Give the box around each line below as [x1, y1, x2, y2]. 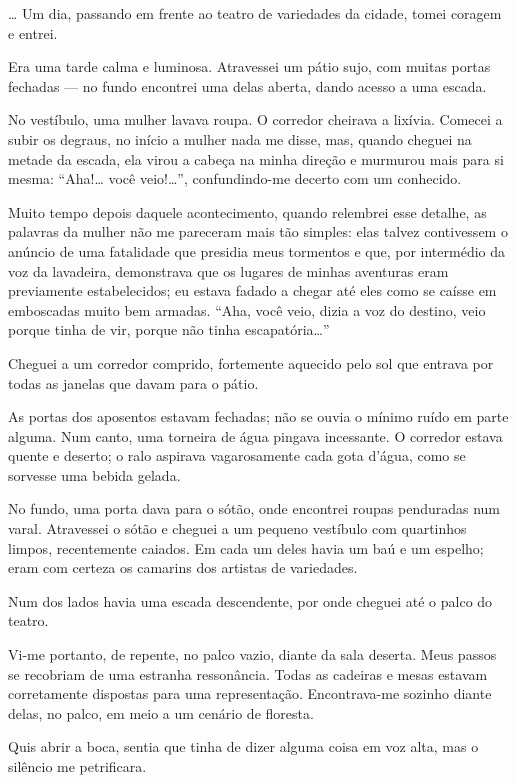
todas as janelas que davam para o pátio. [8, 372, 259, 393]
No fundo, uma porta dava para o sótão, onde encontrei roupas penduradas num [8, 498, 501, 519]
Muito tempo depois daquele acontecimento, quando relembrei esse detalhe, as [8, 201, 487, 222]
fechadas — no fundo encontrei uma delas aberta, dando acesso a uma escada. [8, 75, 487, 96]
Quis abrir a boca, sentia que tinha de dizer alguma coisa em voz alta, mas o [8, 736, 479, 757]
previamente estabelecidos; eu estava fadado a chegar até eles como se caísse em [8, 280, 497, 301]
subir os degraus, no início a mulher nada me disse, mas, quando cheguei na [8, 128, 472, 149]
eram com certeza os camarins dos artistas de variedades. [8, 557, 358, 578]
